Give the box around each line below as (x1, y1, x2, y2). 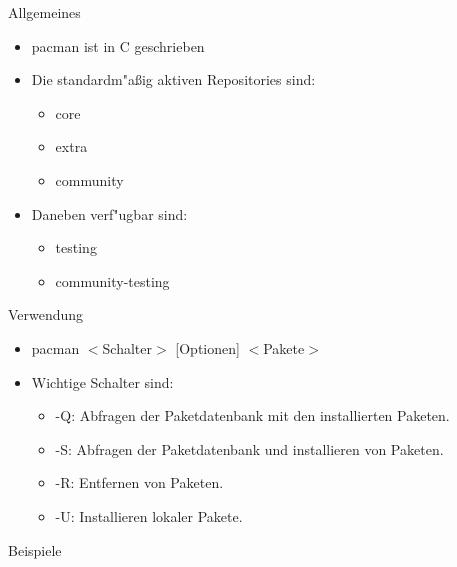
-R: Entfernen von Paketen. (55, 472, 224, 493)
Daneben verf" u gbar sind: (31, 203, 188, 224)
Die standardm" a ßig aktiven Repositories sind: (31, 69, 316, 90)
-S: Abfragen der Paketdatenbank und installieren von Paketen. (55, 438, 444, 459)
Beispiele (8, 539, 62, 560)
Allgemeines (8, 2, 81, 22)
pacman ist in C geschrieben (31, 35, 205, 56)
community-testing (55, 270, 170, 291)
